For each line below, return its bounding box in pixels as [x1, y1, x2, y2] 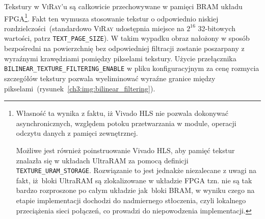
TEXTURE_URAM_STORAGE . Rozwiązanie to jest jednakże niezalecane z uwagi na [16, 165, 257, 176]
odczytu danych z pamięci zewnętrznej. [16, 128, 138, 138]
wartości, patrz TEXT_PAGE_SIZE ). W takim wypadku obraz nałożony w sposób [4, 33, 250, 43]
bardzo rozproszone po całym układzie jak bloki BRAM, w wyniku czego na [16, 185, 255, 196]
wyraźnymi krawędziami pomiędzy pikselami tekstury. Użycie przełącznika [4, 53, 236, 63]
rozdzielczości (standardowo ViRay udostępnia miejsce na [4, 22, 184, 33]
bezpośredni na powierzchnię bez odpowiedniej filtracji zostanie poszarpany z [4, 43, 245, 54]
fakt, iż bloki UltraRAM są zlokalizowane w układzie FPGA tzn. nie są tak [16, 175, 252, 185]
